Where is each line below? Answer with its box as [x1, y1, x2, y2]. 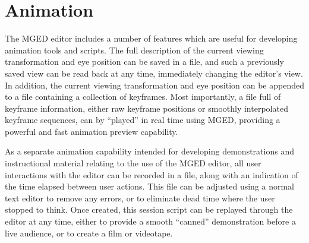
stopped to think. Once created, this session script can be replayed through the [5, 203, 293, 216]
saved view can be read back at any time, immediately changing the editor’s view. [5, 67, 303, 79]
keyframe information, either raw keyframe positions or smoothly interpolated [5, 102, 288, 114]
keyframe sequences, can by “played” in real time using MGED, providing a [5, 113, 280, 126]
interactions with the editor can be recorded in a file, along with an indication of [5, 168, 298, 181]
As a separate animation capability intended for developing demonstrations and [5, 145, 294, 157]
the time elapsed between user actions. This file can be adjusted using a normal [5, 180, 295, 192]
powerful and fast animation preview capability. [5, 125, 178, 137]
